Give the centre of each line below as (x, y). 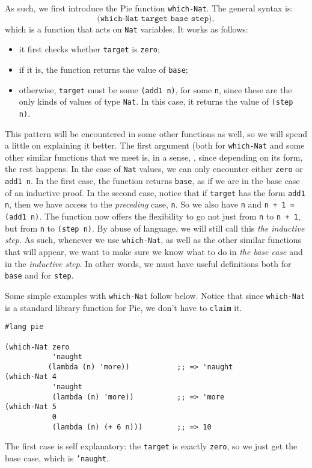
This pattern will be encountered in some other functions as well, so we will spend (156, 133)
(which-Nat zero (37, 347)
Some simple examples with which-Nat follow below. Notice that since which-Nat (155, 295)
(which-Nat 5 (31, 407)
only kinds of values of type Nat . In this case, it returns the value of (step (156, 101)
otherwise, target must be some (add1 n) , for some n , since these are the (155, 89)
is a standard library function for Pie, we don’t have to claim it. (124, 307)
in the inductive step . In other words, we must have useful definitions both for (148, 263)
